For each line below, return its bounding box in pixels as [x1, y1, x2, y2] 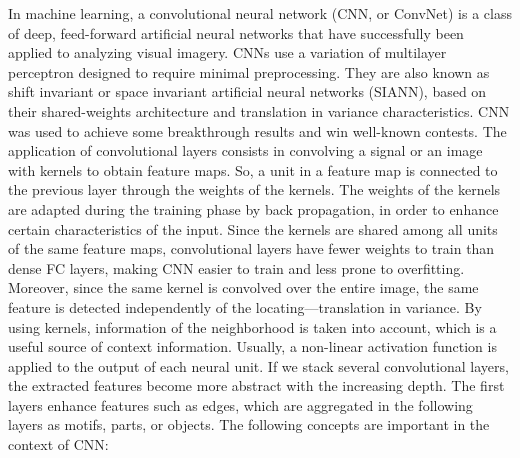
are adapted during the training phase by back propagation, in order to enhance [8, 198, 499, 219]
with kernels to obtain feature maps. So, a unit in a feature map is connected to [8, 159, 498, 180]
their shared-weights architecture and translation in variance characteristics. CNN [8, 100, 510, 121]
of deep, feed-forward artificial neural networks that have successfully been [8, 22, 464, 43]
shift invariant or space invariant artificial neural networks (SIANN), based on [8, 81, 487, 102]
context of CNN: [8, 434, 109, 455]
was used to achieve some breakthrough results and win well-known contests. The [8, 120, 507, 141]
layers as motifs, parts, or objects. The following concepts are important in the [8, 414, 490, 435]
